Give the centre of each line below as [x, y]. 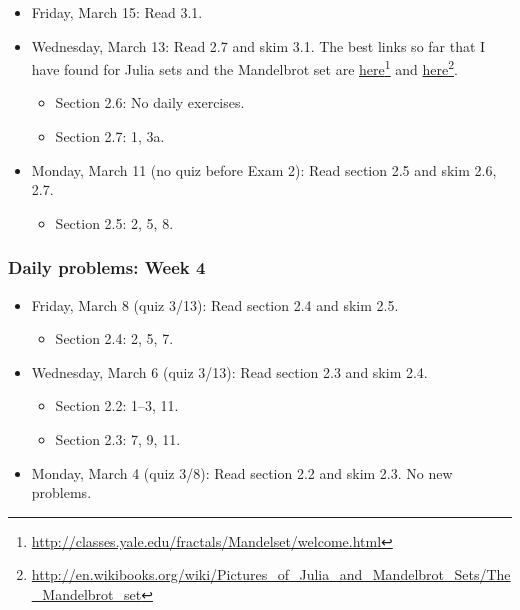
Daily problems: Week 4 [107, 267]
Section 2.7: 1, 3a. [110, 136]
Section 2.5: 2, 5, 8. [114, 222]
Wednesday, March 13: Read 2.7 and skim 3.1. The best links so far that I [258, 45]
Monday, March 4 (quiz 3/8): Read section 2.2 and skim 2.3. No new [242, 472]
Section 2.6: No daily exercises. [150, 102]
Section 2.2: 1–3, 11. [117, 405]
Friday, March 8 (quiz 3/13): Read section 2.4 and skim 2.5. [215, 304]
